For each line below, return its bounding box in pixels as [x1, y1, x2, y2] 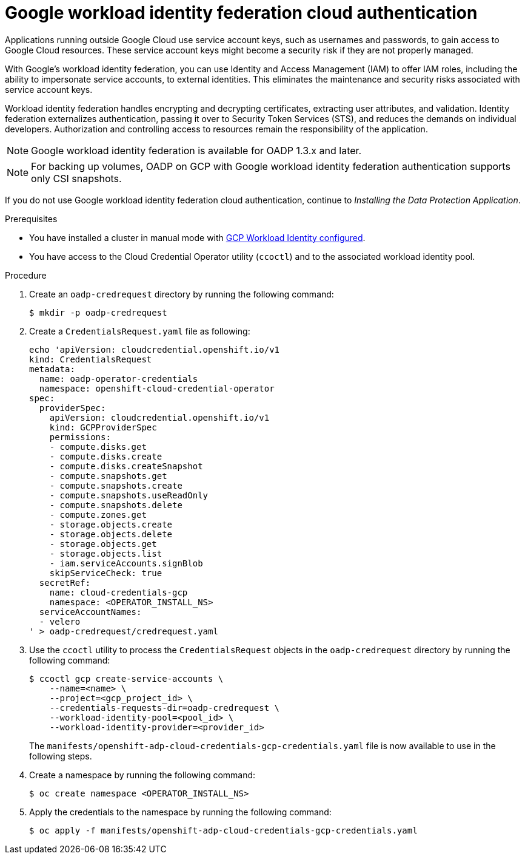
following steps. [29, 750, 92, 761]
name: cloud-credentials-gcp [49, 587, 188, 597]
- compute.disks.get [49, 441, 147, 452]
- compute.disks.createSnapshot [49, 461, 203, 471]
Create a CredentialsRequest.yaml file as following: [29, 325, 250, 336]
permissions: [49, 432, 111, 442]
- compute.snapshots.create [49, 480, 182, 491]
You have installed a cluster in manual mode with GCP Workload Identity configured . [29, 232, 366, 243]
